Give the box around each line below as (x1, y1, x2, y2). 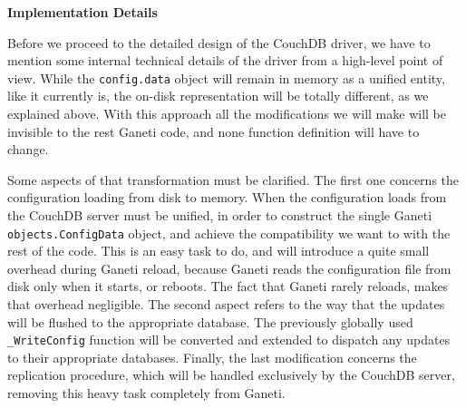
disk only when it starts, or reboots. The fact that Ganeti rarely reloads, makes (7, 277, 449, 296)
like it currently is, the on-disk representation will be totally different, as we (7, 86, 429, 105)
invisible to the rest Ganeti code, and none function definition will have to (7, 121, 420, 141)
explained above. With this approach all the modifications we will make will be (7, 104, 446, 123)
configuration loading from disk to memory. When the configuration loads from (7, 188, 447, 207)
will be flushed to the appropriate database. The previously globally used (7, 312, 413, 331)
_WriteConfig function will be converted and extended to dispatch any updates (7, 330, 451, 349)
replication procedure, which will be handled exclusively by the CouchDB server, (7, 365, 455, 384)
